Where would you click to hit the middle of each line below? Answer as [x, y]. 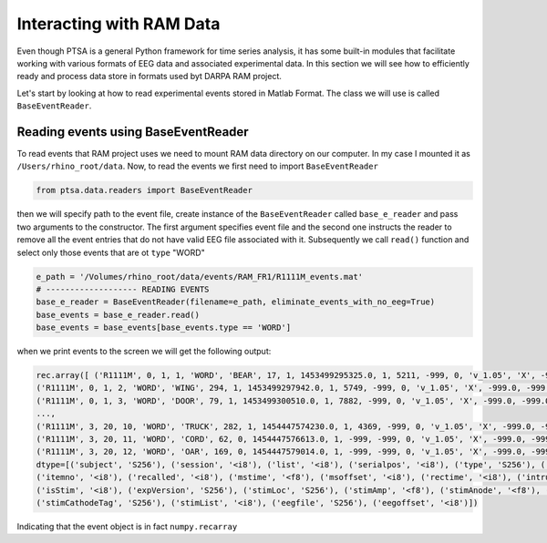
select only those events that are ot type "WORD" [111, 252]
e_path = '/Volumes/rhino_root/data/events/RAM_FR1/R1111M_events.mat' [200, 277]
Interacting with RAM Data [119, 24]
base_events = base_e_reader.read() [118, 315]
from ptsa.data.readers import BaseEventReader [144, 190]
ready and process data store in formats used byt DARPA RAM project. [150, 77]
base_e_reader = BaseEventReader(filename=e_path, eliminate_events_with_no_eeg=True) [236, 302]
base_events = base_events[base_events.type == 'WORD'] [164, 328]
